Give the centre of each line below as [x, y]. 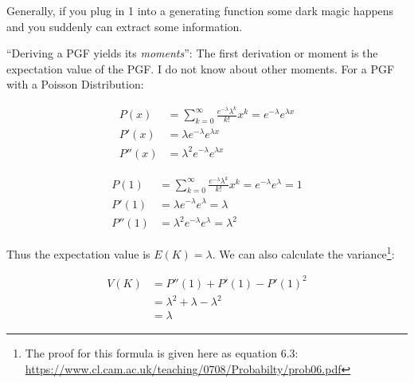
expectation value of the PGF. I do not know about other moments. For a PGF [201, 68]
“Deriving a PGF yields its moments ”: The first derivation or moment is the [192, 53]
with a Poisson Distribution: [75, 84]
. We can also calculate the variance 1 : [303, 253]
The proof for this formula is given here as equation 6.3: [162, 353]
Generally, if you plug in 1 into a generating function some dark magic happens [200, 10]
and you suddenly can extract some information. [125, 26]
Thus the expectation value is [78, 253]
